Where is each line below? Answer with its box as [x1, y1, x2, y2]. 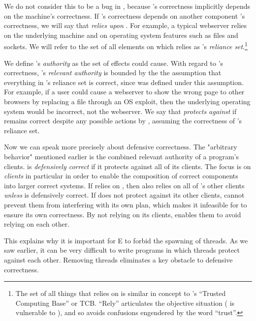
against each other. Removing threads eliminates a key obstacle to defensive [4, 254, 233, 264]
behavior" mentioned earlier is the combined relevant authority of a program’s [4, 151, 239, 161]
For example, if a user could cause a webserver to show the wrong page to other [4, 87, 245, 97]
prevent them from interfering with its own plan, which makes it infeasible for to [4, 199, 247, 209]
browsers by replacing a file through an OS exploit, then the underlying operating [4, 96, 251, 106]
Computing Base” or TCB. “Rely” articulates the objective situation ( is [15, 297, 235, 308]
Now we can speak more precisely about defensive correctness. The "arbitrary [4, 142, 237, 152]
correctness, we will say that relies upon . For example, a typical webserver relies [4, 20, 247, 30]
